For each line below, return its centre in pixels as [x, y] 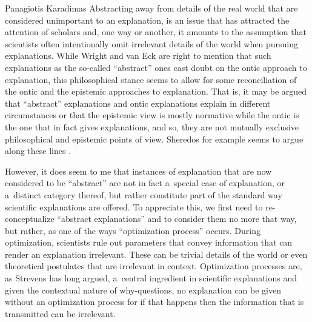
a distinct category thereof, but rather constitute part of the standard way [144, 194]
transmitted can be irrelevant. [60, 313]
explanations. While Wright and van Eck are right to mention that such [138, 55]
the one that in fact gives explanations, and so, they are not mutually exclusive [152, 126]
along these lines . [38, 151]
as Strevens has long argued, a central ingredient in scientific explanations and [151, 278]
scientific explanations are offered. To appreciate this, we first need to [134, 206]
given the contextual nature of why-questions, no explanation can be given [143, 290]
